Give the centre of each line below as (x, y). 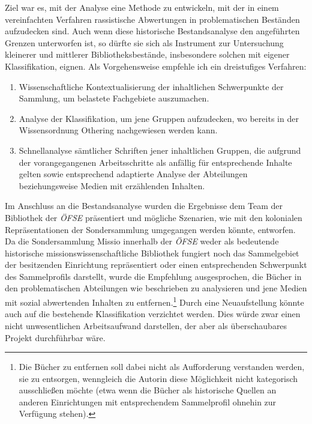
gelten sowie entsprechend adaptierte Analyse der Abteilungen (133, 174)
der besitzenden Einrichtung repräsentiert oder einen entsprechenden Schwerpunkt (156, 265)
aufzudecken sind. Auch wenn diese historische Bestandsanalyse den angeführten (152, 31)
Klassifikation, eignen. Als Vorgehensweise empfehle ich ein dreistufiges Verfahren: (156, 66)
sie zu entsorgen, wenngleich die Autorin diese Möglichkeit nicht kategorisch (158, 378)
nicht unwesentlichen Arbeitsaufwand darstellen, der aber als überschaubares (146, 325)
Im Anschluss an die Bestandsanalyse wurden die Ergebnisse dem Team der (144, 206)
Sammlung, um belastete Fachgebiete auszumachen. (114, 98)
